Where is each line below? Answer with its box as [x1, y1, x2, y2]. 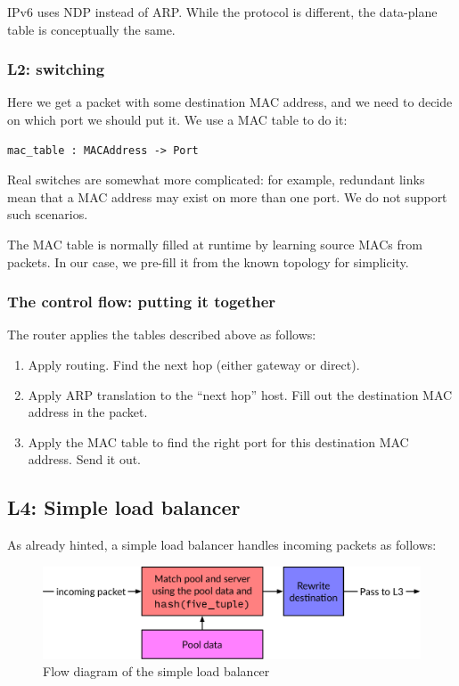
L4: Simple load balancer [7, 494, 241, 521]
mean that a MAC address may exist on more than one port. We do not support [7, 187, 447, 206]
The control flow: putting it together [7, 290, 276, 313]
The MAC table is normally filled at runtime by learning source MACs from [7, 234, 422, 253]
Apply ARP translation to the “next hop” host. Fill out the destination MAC [28, 385, 453, 404]
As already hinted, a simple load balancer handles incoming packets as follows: [7, 535, 437, 554]
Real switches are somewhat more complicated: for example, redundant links [7, 170, 425, 189]
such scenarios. [7, 205, 88, 224]
